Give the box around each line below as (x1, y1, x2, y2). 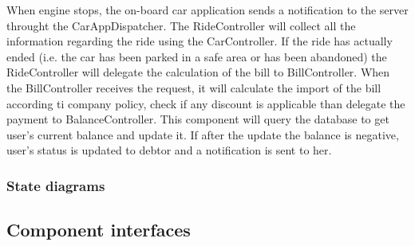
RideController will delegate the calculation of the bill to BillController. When (6, 64, 390, 80)
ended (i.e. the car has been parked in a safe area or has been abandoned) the (6, 48, 387, 64)
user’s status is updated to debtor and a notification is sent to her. (6, 142, 332, 158)
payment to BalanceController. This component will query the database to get (6, 111, 389, 127)
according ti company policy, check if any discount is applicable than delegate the (6, 95, 405, 111)
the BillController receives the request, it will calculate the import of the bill (6, 79, 381, 96)
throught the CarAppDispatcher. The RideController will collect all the (6, 17, 356, 33)
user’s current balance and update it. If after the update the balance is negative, (6, 126, 399, 143)
